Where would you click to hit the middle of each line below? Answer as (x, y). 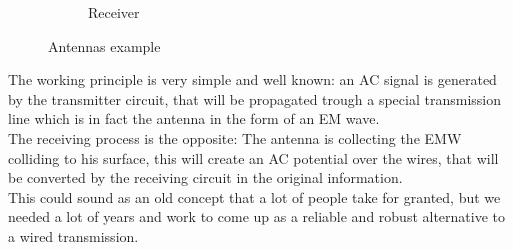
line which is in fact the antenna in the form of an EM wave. (194, 118)
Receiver (114, 12)
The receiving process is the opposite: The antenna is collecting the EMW (235, 137)
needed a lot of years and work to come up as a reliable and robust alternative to (257, 216)
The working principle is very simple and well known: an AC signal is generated (252, 79)
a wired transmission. (73, 235)
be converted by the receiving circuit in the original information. (205, 177)
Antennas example (104, 45)
